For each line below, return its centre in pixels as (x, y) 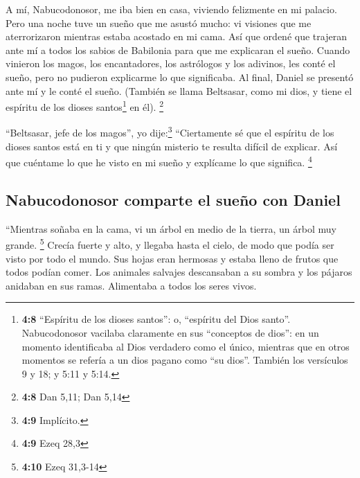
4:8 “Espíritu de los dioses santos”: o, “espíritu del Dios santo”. (156, 319)
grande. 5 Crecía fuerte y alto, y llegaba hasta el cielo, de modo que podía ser (170, 244)
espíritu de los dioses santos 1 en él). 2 (84, 106)
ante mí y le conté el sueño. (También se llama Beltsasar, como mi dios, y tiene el (179, 90)
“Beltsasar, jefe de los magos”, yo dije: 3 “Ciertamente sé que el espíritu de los (170, 132)
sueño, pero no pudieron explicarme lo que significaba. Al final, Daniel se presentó (180, 77)
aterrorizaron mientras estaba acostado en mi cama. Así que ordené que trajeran (176, 36)
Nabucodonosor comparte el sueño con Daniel (173, 199)
